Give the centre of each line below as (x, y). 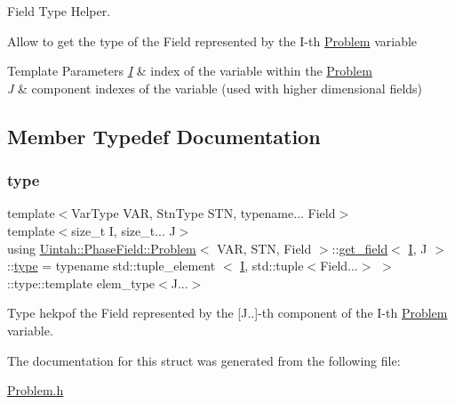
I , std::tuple (272, 266)
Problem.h (36, 390)
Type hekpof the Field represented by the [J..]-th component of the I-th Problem (227, 313)
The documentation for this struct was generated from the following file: (204, 360)
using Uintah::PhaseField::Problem (102, 248)
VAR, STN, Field (264, 248)
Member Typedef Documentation (164, 136)
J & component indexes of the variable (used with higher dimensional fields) (215, 88)
